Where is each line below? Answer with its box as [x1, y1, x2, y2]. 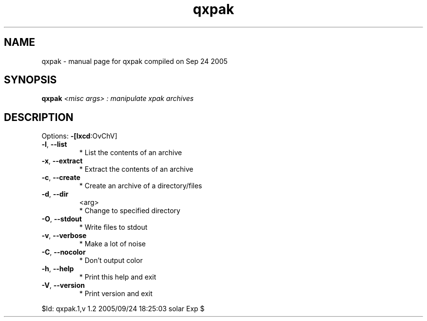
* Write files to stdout [79, 223, 148, 232]
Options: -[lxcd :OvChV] [41, 132, 117, 140]
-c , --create [41, 173, 80, 182]
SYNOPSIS [4, 74, 57, 86]
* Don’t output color [79, 256, 143, 265]
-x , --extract [41, 157, 83, 165]
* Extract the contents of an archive [79, 165, 194, 174]
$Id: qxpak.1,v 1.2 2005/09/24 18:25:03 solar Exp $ [41, 304, 205, 313]
